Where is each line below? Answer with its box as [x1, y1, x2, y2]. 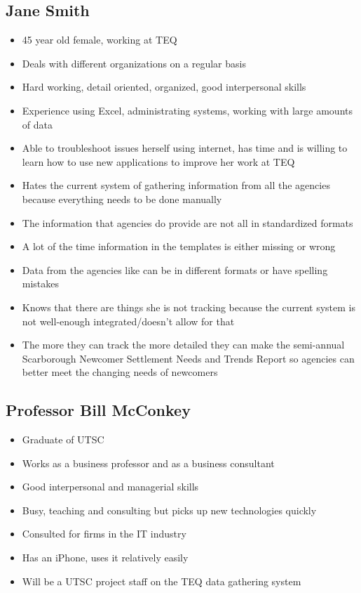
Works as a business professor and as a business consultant [22, 455, 275, 470]
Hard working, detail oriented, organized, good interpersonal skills [22, 79, 306, 94]
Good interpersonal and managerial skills [22, 479, 199, 494]
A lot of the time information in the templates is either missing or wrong [22, 239, 336, 254]
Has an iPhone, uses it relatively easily [22, 550, 189, 565]
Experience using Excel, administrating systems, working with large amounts [22, 103, 353, 117]
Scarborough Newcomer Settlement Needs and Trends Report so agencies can [22, 351, 355, 365]
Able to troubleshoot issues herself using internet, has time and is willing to [22, 141, 348, 155]
